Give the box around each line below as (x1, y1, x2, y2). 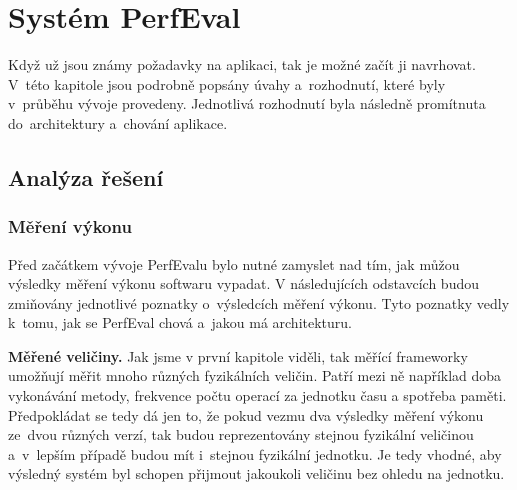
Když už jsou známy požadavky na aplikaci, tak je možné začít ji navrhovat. (8, 54, 476, 75)
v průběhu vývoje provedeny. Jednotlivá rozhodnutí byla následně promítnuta (8, 93, 486, 114)
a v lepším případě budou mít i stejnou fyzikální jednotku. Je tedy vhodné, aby (8, 443, 502, 464)
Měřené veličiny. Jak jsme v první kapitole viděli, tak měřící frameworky (8, 345, 468, 366)
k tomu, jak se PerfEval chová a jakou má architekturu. (8, 312, 352, 333)
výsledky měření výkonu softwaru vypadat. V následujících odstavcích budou (8, 273, 479, 294)
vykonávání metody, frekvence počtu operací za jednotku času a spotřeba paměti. (8, 385, 507, 406)
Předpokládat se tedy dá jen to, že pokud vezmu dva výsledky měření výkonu (8, 404, 484, 425)
